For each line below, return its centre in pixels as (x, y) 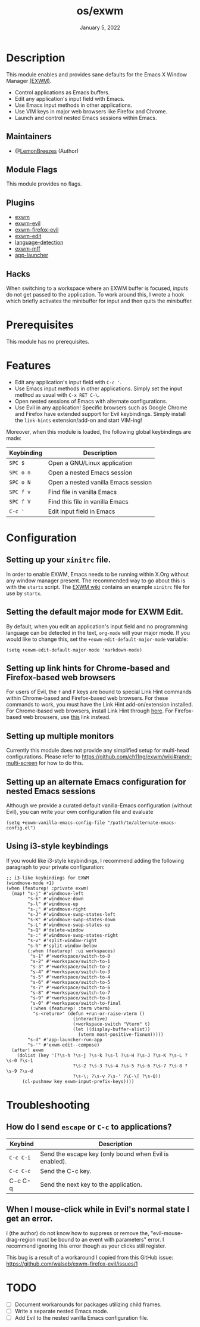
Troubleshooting (48, 1105)
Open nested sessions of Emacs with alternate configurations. (91, 401)
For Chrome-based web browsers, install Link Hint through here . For (90, 711)
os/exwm (100, 11)
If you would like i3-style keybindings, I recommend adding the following (95, 860)
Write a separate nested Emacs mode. (62, 1311)
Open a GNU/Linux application (90, 462)
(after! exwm (28, 1050)
